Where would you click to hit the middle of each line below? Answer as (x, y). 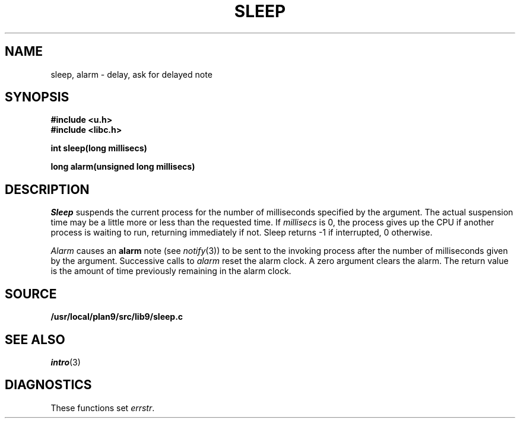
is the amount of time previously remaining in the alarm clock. (171, 271)
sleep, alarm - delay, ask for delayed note (131, 74)
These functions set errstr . (103, 408)
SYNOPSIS (37, 97)
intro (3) (66, 362)
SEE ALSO (35, 339)
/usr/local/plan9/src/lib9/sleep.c (117, 317)
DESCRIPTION (47, 189)
